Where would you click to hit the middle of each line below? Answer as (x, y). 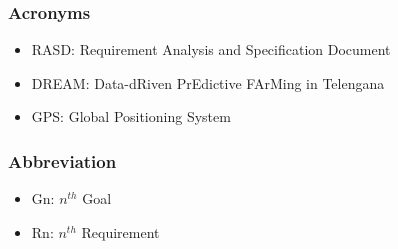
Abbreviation (62, 160)
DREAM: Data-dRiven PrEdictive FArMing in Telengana (208, 82)
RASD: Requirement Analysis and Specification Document (211, 49)
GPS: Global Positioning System (131, 116)
